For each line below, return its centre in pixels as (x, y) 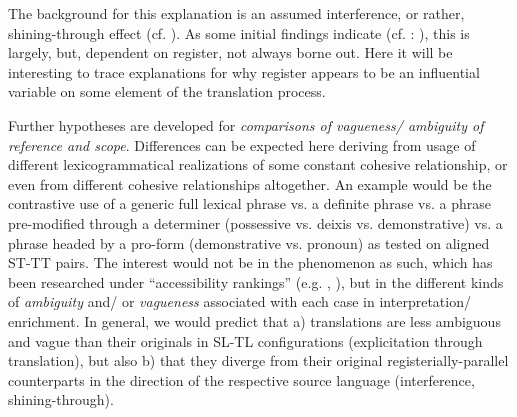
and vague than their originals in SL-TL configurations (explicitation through (245, 340)
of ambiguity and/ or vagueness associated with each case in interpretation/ (239, 301)
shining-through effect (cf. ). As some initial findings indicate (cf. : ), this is (239, 32)
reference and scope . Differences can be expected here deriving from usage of (242, 144)
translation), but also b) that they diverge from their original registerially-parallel (258, 360)
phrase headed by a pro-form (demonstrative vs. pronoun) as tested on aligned (249, 242)
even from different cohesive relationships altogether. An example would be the (250, 183)
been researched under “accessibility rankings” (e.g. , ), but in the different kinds (256, 281)
